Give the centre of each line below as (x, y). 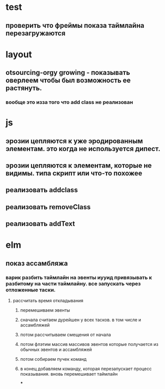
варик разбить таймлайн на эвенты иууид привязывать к (79, 278)
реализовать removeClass (48, 207)
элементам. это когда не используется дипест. (83, 148)
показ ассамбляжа (37, 263)
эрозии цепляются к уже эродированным (74, 141)
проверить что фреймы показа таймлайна (75, 26)
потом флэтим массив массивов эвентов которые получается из (89, 344)
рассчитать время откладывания (48, 301)
